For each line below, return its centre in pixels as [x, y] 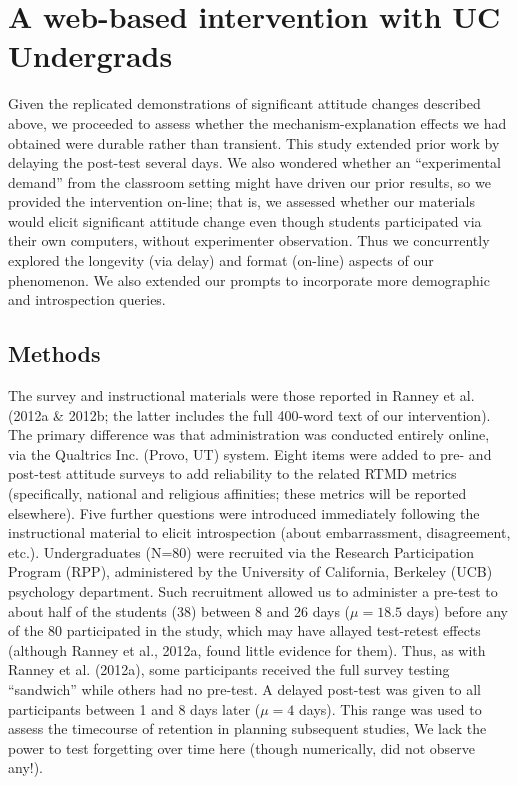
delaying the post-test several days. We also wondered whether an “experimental [254, 162]
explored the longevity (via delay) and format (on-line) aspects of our [221, 260]
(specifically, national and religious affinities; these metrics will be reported [237, 493]
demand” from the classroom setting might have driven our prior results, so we [249, 181]
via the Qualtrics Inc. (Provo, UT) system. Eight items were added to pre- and [250, 453]
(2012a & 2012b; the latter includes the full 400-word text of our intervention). [249, 414]
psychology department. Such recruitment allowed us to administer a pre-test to [253, 590]
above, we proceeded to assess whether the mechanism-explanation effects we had [257, 122]
